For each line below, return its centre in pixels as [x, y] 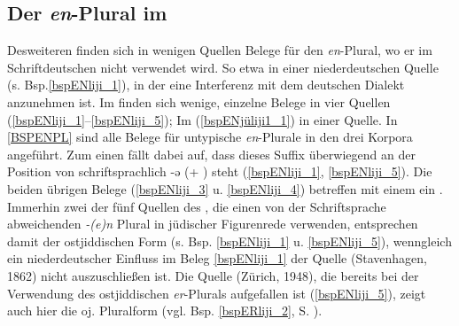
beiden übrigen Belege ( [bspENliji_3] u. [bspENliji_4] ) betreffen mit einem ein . [225, 188]
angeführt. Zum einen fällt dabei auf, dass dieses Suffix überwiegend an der [211, 154]
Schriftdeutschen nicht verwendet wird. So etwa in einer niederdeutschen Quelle [223, 67]
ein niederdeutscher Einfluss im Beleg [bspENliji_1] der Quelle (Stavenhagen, [217, 258]
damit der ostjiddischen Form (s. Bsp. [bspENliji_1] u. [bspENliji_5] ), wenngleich [229, 241]
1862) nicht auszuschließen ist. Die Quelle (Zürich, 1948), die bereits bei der [213, 275]
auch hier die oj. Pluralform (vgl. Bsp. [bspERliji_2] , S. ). [165, 310]
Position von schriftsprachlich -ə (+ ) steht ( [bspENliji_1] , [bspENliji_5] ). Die [220, 171]
